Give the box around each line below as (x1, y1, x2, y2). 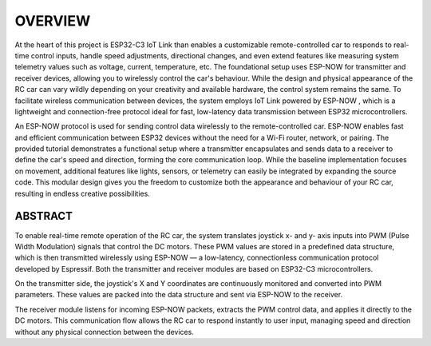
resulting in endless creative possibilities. (14, 189, 151, 198)
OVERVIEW (14, 12, 91, 30)
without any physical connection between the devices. (14, 327, 195, 336)
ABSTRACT (14, 209, 73, 223)
